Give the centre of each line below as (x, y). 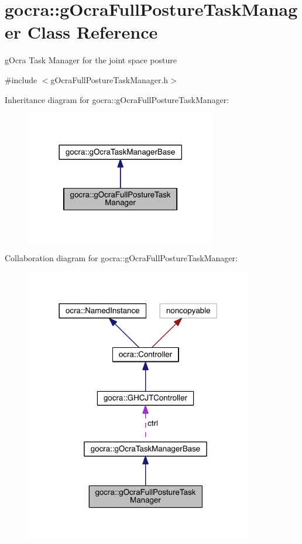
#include (21, 79)
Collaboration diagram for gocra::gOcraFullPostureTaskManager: (121, 258)
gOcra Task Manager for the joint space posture (91, 60)
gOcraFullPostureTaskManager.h (109, 79)
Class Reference (92, 32)
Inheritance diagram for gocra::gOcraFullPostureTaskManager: (117, 99)
